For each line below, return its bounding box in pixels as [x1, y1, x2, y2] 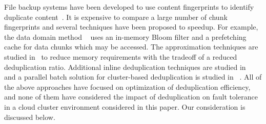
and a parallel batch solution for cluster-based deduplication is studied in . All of [4, 71, 262, 82]
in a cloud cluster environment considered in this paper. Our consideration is [4, 101, 245, 112]
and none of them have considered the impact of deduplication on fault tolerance [4, 91, 258, 102]
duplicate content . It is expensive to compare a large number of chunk [4, 11, 228, 22]
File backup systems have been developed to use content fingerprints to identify [4, 2, 254, 12]
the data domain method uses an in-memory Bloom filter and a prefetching [4, 31, 247, 42]
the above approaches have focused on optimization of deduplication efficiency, [4, 81, 251, 92]
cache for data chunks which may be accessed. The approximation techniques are [4, 41, 258, 52]
